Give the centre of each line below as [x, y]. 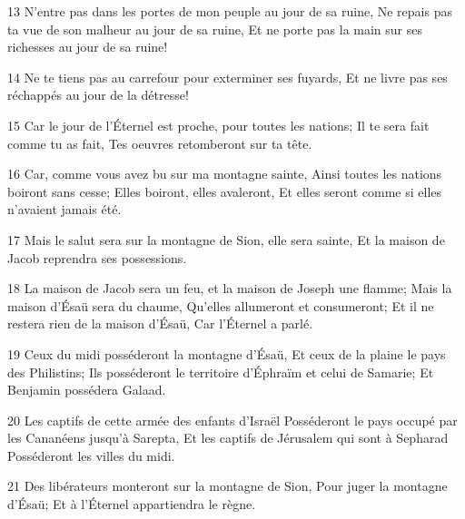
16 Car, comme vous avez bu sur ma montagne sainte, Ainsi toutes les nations [225, 174]
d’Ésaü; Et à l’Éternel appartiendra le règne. [132, 504]
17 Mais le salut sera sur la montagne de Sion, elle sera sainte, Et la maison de [226, 239]
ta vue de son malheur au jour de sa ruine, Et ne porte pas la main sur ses [215, 29]
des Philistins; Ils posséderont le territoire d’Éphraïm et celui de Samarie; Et [221, 372]
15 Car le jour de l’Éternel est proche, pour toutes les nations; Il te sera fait [218, 125]
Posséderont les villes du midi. [91, 455]
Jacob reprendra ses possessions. [97, 257]
